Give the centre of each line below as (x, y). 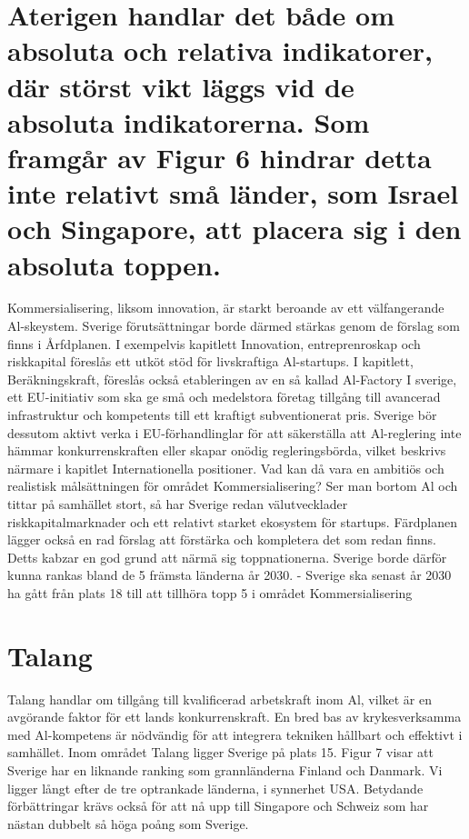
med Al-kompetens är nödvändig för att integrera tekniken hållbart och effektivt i (235, 734)
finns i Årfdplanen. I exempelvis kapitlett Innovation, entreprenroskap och (214, 343)
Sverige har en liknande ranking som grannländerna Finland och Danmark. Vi (225, 770)
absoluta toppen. (114, 264)
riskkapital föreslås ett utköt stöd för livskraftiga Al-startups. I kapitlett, (210, 361)
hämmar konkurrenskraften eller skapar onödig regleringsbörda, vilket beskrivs (227, 450)
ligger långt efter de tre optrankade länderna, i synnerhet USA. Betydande (215, 788)
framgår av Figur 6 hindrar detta (220, 157)
